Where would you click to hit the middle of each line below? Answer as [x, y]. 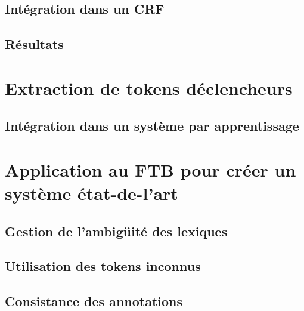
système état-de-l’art [91, 193]
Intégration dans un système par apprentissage [152, 126]
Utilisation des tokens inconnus [103, 266]
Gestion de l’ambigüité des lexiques [116, 231]
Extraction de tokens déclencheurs [149, 87]
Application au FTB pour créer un [151, 169]
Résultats [34, 44]
